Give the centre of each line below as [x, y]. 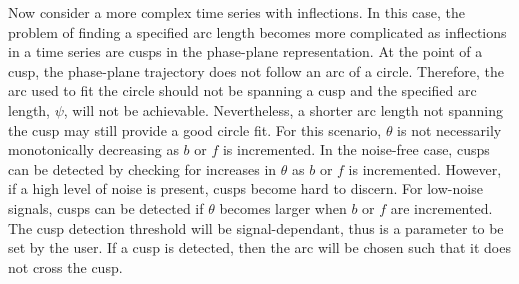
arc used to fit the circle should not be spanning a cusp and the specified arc [242, 90]
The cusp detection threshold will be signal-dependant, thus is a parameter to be [256, 227]
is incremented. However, [425, 168]
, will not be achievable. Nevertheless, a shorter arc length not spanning [283, 109]
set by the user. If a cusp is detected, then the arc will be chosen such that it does [259, 247]
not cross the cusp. [65, 266]
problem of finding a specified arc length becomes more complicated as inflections [257, 31]
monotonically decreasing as [93, 149]
